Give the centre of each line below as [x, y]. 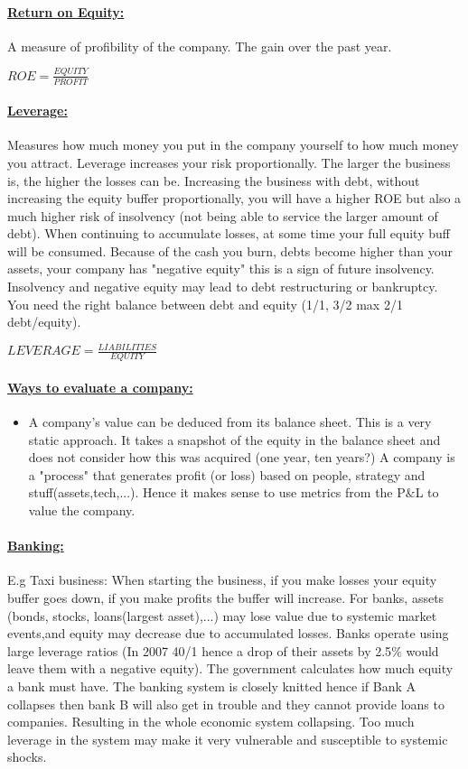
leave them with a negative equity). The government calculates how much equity [230, 668]
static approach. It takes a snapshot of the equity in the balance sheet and [234, 439]
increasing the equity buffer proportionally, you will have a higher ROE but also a [234, 198]
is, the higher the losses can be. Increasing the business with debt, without [214, 180]
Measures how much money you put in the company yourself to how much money [233, 145]
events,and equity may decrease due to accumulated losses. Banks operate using [228, 633]
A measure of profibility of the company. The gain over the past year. [200, 46]
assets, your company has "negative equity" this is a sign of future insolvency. [221, 269]
